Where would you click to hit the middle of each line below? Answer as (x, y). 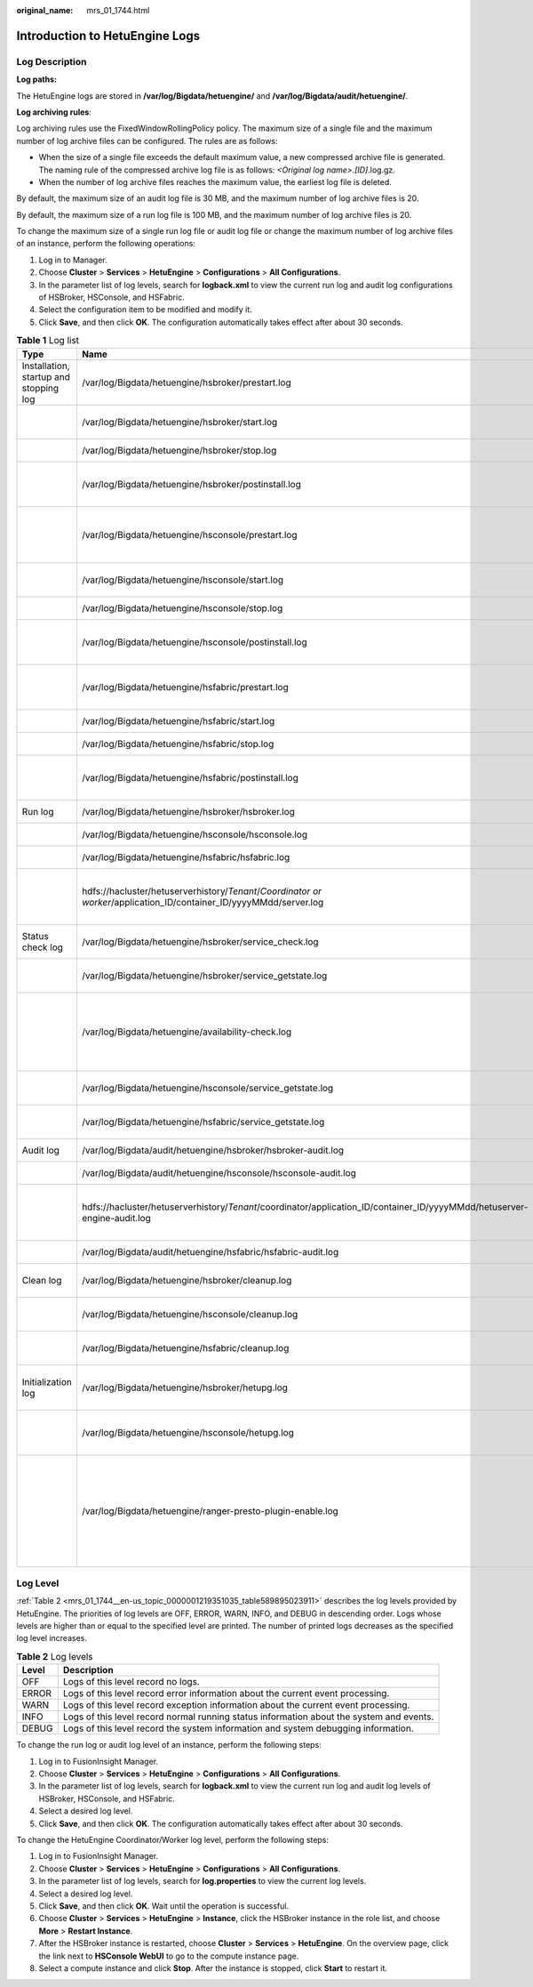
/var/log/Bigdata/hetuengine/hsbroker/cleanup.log (187, 1280)
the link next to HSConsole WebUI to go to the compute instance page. (169, 1956)
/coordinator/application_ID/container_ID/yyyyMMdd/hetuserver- (392, 1207)
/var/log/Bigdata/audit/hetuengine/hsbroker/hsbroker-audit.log (213, 1150)
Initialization (47, 1381)
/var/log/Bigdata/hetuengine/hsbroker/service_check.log (200, 941)
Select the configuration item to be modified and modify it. (145, 310)
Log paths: (37, 79)
